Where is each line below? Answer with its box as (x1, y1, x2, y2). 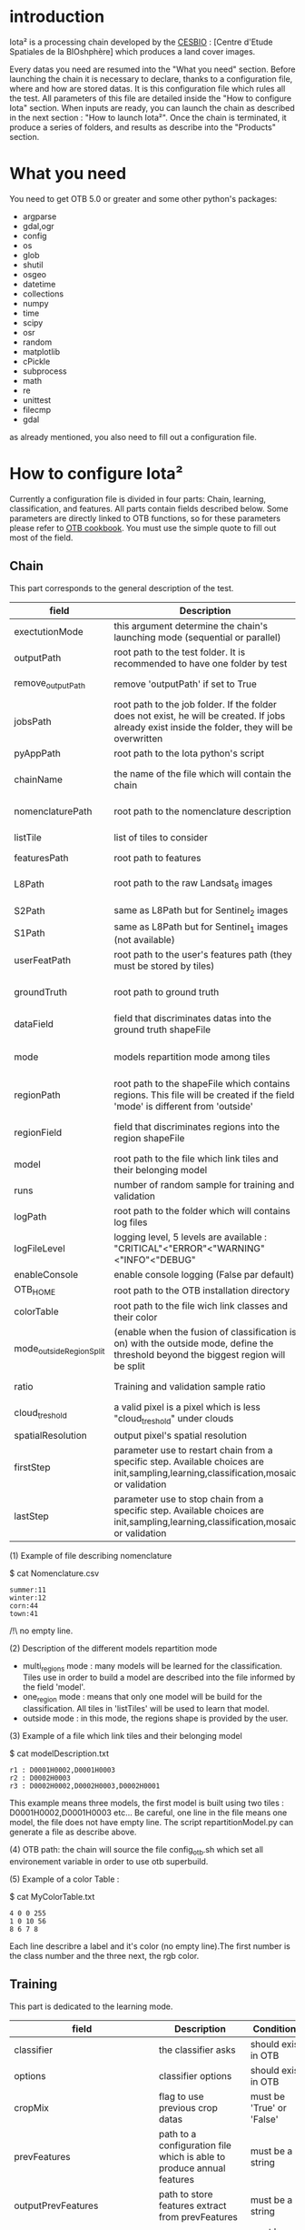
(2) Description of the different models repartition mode (9, 1642, 218, 1653)
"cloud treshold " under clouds (113, 1412, 234, 1427)
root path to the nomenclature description (113, 805, 292, 818)
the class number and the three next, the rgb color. (9, 1950, 200, 1961)
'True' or (250, 2101, 288, 2114)
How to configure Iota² (9, 464, 183, 484)
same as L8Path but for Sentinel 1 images (113, 920, 289, 934)
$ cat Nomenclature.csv (9, 1567, 100, 1579)
